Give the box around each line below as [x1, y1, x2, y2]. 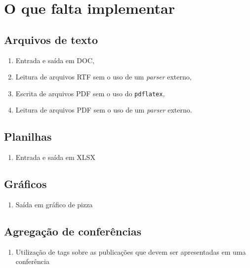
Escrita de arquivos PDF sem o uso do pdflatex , [15, 88, 165, 98]
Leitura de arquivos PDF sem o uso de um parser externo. [15, 105, 192, 115]
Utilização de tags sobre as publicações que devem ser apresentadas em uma [15, 246, 246, 257]
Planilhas [4, 129, 52, 144]
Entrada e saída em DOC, [15, 55, 94, 65]
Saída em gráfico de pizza [15, 199, 93, 210]
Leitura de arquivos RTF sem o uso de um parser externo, [15, 72, 192, 82]
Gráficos [4, 176, 47, 191]
